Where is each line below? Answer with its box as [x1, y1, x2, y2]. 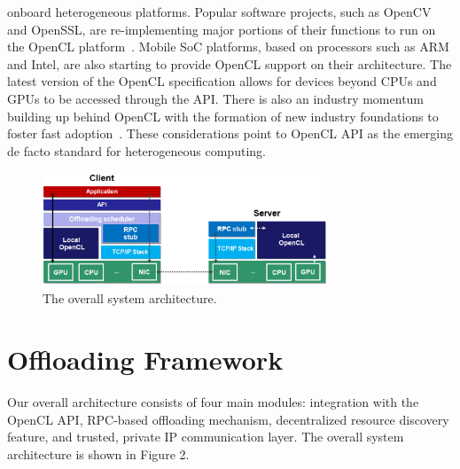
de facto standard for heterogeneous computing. [7, 141, 266, 160]
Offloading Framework [7, 341, 284, 378]
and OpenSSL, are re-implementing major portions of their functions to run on [7, 20, 436, 38]
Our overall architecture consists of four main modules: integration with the [7, 393, 419, 411]
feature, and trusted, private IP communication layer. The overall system [7, 427, 404, 446]
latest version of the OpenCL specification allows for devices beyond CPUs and [7, 72, 437, 90]
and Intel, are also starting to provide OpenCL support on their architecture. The [7, 54, 452, 73]
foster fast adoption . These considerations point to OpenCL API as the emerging [7, 124, 454, 143]
